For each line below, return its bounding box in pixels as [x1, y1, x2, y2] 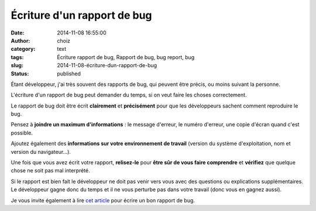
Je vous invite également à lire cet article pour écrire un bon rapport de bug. [11, 196, 195, 204]
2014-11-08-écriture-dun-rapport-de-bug [57, 62, 157, 69]
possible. [11, 129, 33, 136]
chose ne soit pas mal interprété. [11, 167, 90, 174]
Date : [11, 29, 25, 36]
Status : [11, 70, 29, 77]
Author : [11, 37, 30, 44]
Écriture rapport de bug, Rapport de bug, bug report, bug [57, 53, 195, 61]
